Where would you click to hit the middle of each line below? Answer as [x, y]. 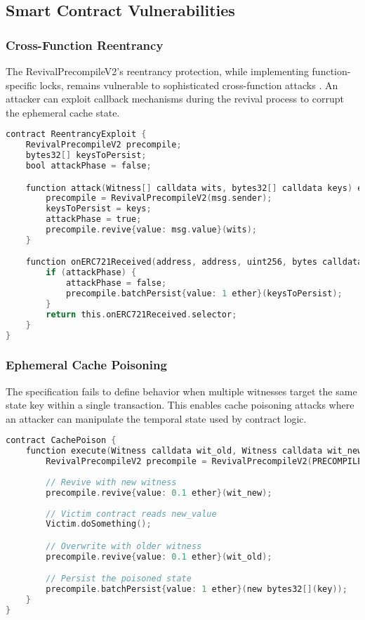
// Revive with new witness [111, 482]
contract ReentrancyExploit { [76, 134]
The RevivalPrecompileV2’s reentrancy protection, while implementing [157, 71]
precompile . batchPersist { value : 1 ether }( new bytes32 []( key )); [197, 589]
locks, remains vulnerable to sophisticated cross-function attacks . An [189, 85]
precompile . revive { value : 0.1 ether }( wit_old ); [159, 556]
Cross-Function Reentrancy [85, 45]
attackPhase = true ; [94, 219]
